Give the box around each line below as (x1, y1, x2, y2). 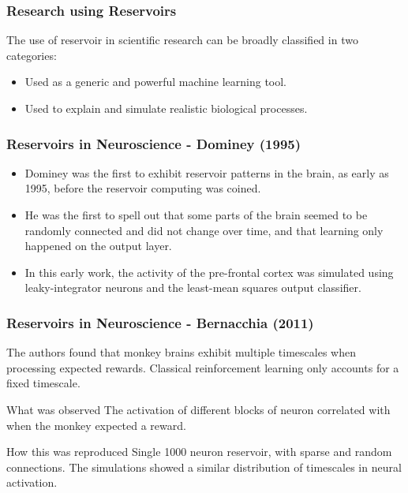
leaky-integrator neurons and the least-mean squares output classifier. (24, 279, 361, 296)
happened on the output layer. (24, 237, 172, 254)
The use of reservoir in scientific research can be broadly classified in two (6, 32, 358, 48)
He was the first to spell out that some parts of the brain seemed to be (24, 207, 368, 222)
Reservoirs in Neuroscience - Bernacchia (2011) (6, 312, 314, 332)
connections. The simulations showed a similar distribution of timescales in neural (6, 458, 402, 475)
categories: (6, 47, 57, 63)
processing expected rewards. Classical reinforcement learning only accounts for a (6, 359, 399, 375)
